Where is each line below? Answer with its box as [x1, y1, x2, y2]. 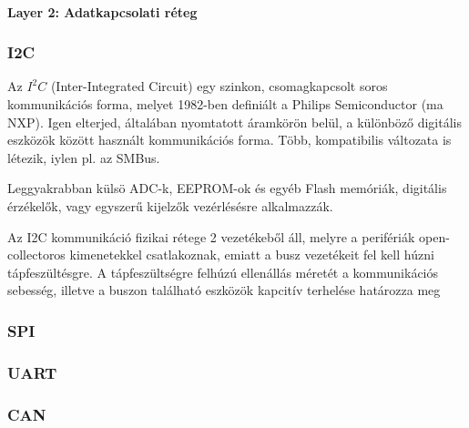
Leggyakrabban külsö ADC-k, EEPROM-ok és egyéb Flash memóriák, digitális [7, 178, 447, 198]
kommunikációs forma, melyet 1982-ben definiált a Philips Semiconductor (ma [7, 95, 444, 113]
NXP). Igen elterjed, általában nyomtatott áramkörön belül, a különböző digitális [7, 112, 462, 131]
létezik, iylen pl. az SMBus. [7, 148, 160, 167]
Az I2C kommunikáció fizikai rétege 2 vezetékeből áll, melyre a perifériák [7, 227, 415, 246]
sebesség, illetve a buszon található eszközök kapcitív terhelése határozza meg [7, 280, 441, 300]
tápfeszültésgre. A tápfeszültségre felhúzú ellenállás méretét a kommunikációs [7, 262, 439, 281]
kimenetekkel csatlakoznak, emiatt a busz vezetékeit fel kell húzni [69, 245, 434, 264]
